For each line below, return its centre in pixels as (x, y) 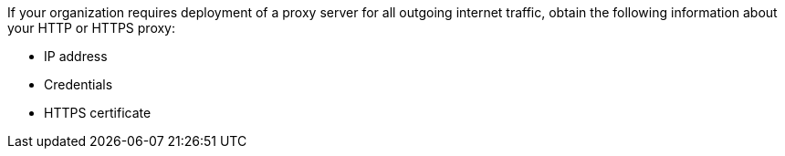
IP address (76, 56)
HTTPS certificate (98, 113)
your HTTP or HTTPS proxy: (92, 28)
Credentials (78, 84)
